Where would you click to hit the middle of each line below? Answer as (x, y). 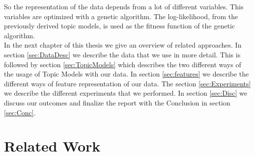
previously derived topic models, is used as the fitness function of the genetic (119, 26)
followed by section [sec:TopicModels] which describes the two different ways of (123, 64)
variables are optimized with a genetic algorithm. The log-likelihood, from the (121, 16)
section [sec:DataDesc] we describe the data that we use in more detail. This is (122, 54)
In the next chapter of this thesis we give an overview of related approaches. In (123, 45)
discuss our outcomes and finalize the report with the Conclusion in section (117, 102)
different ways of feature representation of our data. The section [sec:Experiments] (127, 83)
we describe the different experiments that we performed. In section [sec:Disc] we (126, 93)
